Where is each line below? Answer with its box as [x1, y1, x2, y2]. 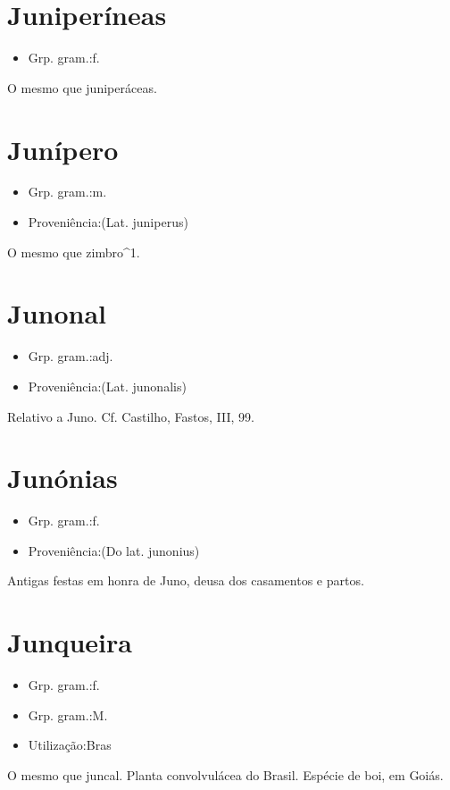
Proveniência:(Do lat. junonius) [28, 541, 200, 559]
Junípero [7, 130, 119, 167]
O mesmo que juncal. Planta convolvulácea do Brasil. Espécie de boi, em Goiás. [7, 765, 444, 784]
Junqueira [7, 624, 132, 660]
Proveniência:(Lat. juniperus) [28, 213, 188, 231]
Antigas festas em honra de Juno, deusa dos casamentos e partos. [7, 571, 364, 590]
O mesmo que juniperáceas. [7, 78, 157, 97]
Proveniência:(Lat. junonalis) [28, 376, 187, 395]
